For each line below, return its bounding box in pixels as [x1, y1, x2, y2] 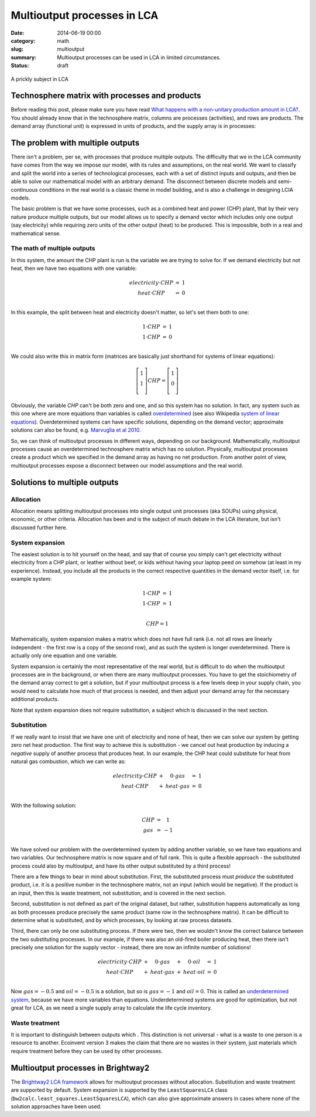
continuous [11, 186, 38, 193]
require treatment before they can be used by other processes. [11, 1047, 163, 1054]
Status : [11, 62, 29, 69]
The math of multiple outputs [11, 244, 95, 252]
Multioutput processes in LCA [11, 9, 159, 22]
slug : [11, 46, 23, 53]
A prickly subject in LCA [11, 75, 68, 82]
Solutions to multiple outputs [11, 477, 119, 487]
